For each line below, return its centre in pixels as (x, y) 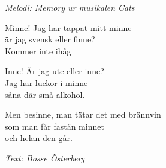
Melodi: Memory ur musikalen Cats (70, 7)
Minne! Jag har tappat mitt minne (68, 27)
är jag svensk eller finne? (50, 39)
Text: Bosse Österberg (45, 158)
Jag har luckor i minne (46, 82)
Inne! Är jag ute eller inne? (55, 71)
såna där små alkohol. (45, 94)
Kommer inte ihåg (38, 51)
